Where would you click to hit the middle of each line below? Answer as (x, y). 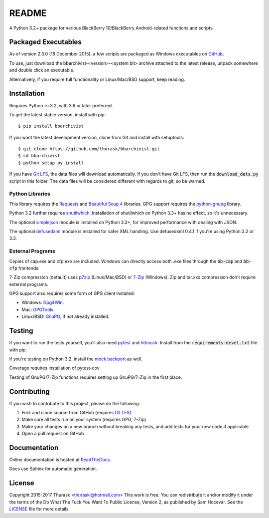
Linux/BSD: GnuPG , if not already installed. (66, 316)
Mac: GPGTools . (38, 309)
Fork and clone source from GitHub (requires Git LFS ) (76, 412)
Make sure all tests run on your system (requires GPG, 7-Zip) (84, 420)
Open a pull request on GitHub (53, 434)
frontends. (29, 268)
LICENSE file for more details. (39, 509)
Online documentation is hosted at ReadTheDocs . (60, 460)
